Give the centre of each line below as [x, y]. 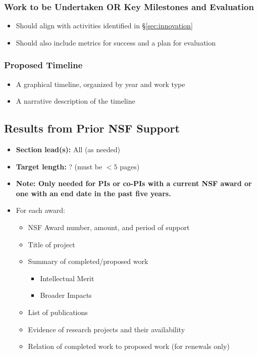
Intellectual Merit [67, 278]
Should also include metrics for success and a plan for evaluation [116, 42]
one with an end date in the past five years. [93, 193]
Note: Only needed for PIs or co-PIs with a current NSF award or [134, 183]
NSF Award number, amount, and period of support [109, 227]
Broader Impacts [66, 295]
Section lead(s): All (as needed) [68, 149]
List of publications [58, 312]
